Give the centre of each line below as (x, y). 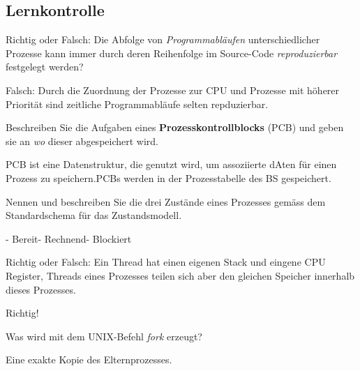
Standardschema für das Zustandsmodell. (94, 215)
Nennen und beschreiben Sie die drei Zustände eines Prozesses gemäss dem (166, 201)
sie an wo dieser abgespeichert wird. (82, 141)
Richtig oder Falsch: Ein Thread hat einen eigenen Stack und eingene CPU (166, 262)
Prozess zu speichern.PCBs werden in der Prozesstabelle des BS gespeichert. (168, 177)
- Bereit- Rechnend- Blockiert (69, 238)
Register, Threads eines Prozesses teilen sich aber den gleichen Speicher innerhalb (180, 275)
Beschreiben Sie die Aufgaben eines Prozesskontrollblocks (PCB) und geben (175, 127)
